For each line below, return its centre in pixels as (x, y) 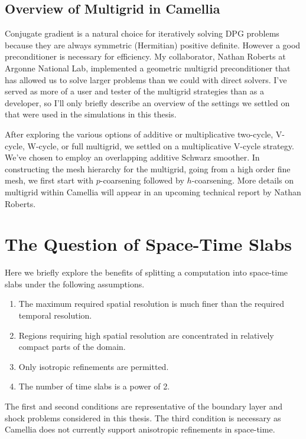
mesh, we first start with (49, 180)
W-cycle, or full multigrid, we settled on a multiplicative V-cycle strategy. (161, 145)
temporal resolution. (55, 315)
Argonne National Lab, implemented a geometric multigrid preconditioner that (148, 68)
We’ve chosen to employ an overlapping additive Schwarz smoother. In (132, 157)
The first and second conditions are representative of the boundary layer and (144, 406)
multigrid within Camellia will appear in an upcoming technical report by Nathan (153, 191)
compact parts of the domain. (72, 347)
